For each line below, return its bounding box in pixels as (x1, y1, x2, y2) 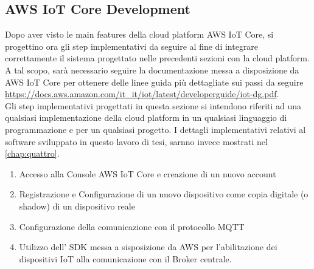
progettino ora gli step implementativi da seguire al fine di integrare (5, 39, 259, 52)
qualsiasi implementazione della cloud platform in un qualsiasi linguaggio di (5, 111, 287, 124)
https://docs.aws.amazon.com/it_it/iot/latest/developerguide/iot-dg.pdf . (5, 87, 279, 100)
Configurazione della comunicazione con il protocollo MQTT (19, 220, 245, 233)
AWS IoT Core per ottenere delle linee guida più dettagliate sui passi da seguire (5, 75, 304, 88)
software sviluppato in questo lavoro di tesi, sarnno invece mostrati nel (5, 135, 268, 148)
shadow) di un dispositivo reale (19, 199, 135, 212)
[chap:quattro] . (5, 147, 60, 160)
